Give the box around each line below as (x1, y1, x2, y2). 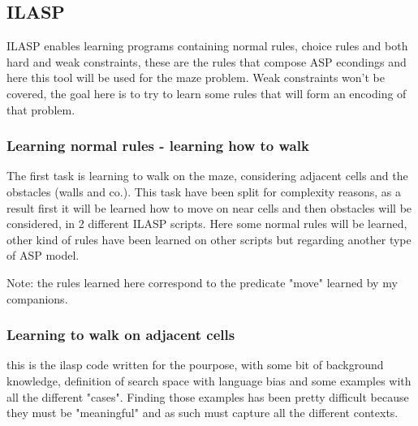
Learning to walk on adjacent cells (6, 325, 235, 345)
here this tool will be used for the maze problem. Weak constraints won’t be (6, 69, 385, 86)
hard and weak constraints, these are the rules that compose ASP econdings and (6, 53, 407, 70)
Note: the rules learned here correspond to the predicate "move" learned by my (6, 273, 398, 290)
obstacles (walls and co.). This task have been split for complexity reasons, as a (6, 183, 402, 200)
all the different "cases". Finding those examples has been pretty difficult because (6, 388, 409, 405)
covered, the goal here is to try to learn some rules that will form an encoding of (6, 84, 407, 101)
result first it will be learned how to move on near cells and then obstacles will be (6, 199, 412, 216)
